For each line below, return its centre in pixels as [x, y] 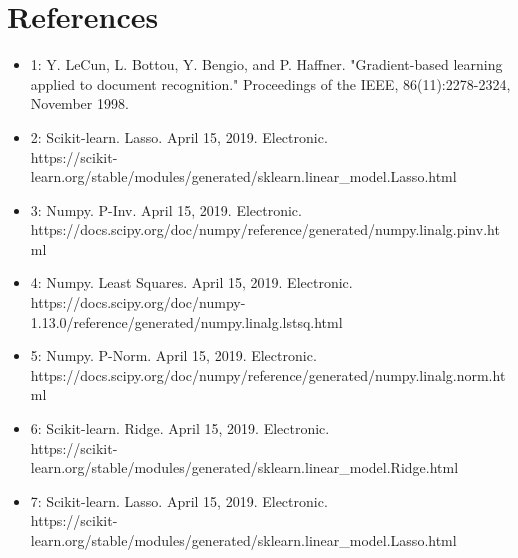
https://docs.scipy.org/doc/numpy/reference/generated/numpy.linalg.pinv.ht [265, 229]
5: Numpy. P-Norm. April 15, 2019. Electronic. [173, 355]
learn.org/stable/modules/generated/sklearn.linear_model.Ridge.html [244, 467]
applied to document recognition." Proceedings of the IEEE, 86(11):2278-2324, [270, 83]
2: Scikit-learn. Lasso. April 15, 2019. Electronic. [179, 136]
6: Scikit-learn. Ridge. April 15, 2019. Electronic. [180, 428]
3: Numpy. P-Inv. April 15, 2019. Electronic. [166, 209]
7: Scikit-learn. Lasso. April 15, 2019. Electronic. [179, 500]
